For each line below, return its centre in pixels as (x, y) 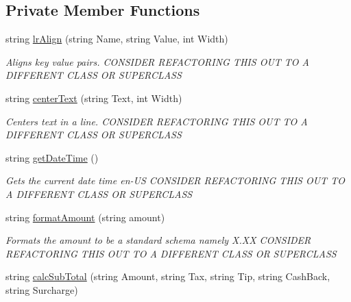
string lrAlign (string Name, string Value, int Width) (117, 39)
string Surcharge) (42, 289)
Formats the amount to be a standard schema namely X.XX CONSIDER (158, 240)
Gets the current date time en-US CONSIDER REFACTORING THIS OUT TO (175, 180)
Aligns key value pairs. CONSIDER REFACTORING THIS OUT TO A (158, 61)
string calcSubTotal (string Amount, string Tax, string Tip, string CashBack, (168, 276)
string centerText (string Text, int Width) (94, 98)
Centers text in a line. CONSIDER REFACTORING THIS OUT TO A (157, 121)
